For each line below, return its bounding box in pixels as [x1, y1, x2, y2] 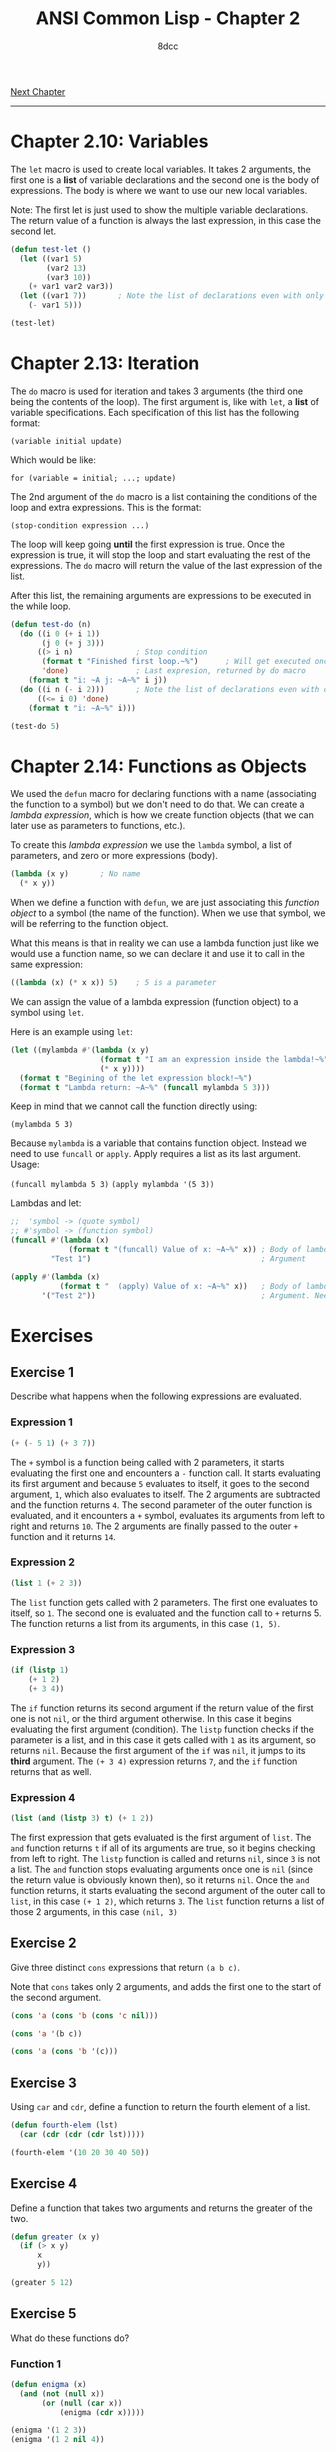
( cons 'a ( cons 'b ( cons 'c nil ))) [10, 2010, 159, 2021]
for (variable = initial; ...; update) [10, 473, 177, 483]
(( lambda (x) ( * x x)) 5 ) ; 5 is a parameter [10, 978, 217, 988]
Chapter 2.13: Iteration [10, 352, 200, 375]
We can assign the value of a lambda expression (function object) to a [10, 996, 299, 1007]
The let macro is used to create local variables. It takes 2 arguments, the [10, 163, 312, 175]
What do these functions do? [10, 2332, 130, 2344]
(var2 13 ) [46, 263, 87, 273]
